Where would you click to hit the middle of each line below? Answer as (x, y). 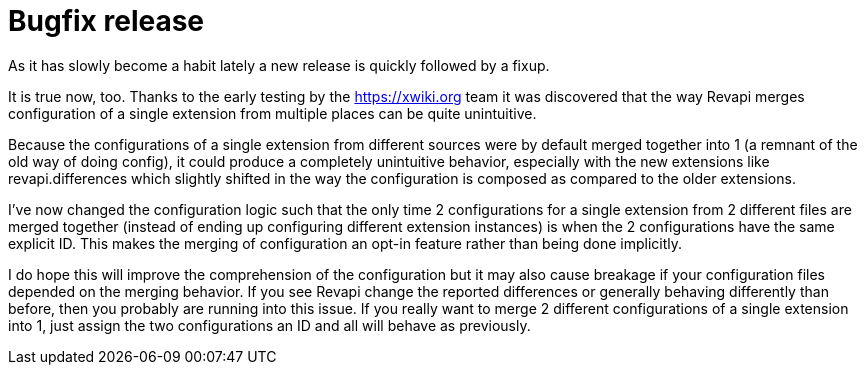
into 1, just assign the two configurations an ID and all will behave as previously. (269, 325)
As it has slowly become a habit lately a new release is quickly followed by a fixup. (279, 65)
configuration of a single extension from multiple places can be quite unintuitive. (272, 113)
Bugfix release (106, 21)
